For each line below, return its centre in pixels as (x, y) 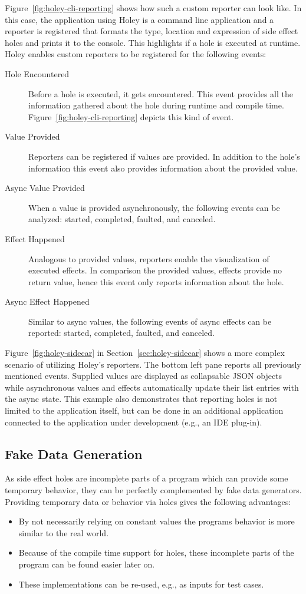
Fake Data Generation (74, 453)
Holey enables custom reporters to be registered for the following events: (136, 54)
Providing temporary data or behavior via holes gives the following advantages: (148, 501)
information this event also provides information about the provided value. (163, 168)
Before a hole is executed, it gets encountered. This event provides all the (161, 93)
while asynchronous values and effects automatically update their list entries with (152, 387)
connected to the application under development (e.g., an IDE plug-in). (134, 422)
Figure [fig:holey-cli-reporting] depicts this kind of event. (131, 116)
